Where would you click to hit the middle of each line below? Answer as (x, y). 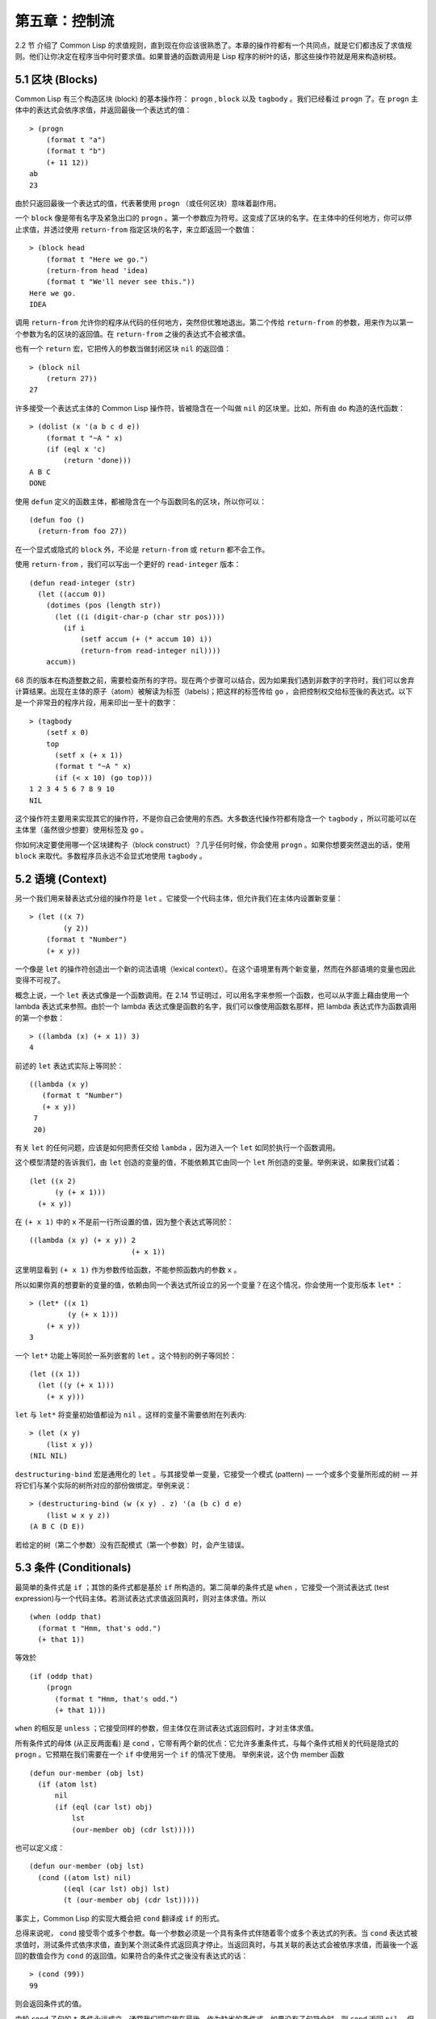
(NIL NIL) (48, 1456)
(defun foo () (57, 520)
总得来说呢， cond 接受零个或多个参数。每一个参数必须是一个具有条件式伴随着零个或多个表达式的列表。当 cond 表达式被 (216, 1933)
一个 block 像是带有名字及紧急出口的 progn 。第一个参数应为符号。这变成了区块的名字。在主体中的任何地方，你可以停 (214, 218)
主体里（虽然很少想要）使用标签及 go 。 (82, 830)
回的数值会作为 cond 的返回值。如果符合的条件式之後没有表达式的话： (132, 1956)
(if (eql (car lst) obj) (104, 1807)
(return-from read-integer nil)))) (151, 651)
